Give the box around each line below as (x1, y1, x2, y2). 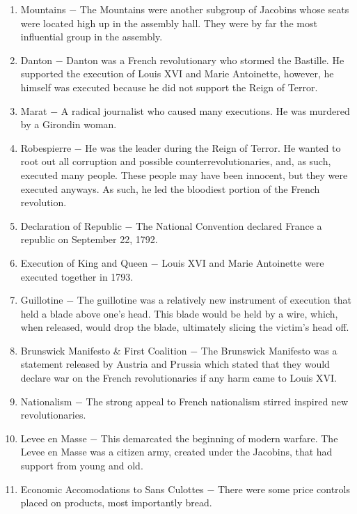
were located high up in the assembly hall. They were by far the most (20, 15, 317, 30)
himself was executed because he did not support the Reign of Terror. (20, 79, 318, 94)
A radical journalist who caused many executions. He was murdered (61, 103, 350, 118)
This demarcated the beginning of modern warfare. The (100, 430, 338, 445)
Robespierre (20, 140, 72, 155)
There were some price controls (217, 481, 350, 496)
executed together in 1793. (20, 269, 134, 283)
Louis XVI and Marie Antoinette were (161, 255, 324, 270)
